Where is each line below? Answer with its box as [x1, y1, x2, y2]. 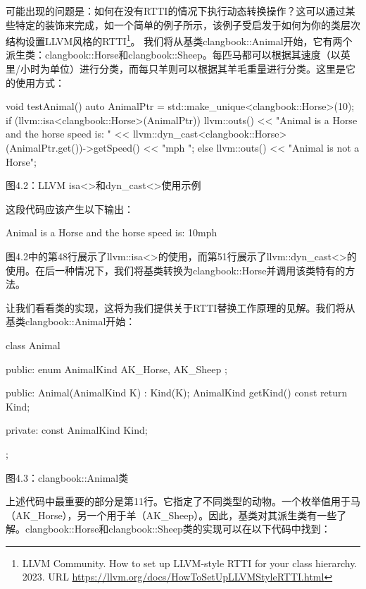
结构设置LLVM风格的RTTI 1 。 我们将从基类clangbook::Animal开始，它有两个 [6, 32, 353, 48]
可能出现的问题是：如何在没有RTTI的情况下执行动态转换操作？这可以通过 [6, 4, 346, 18]
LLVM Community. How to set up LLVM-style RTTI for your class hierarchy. [22, 555, 358, 570]
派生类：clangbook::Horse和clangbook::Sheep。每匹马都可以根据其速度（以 [6, 47, 341, 62]
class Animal [6, 337, 61, 352]
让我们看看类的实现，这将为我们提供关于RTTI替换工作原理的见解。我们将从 [6, 300, 355, 315]
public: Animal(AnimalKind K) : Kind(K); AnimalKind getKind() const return [6, 385, 348, 400]
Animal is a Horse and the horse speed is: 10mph [6, 225, 217, 240]
